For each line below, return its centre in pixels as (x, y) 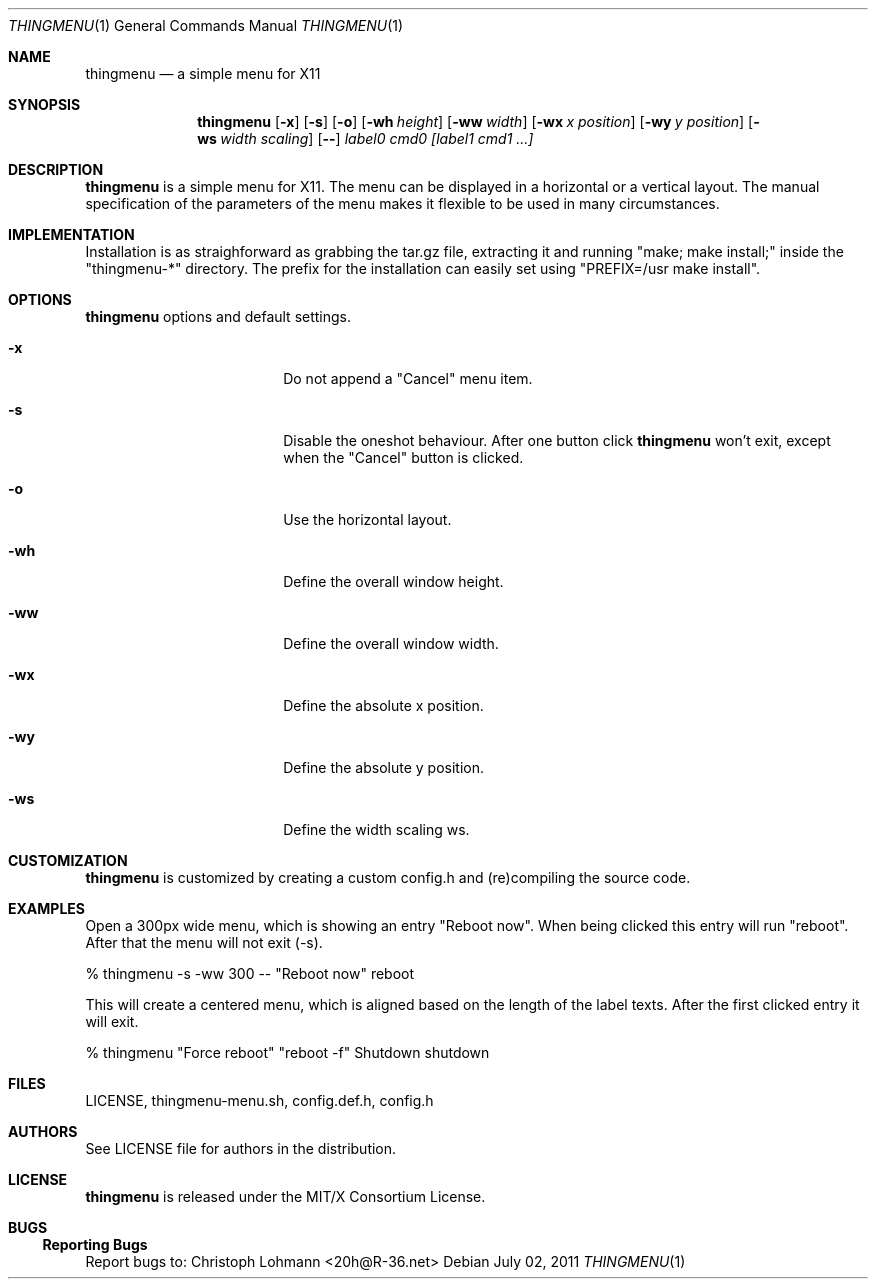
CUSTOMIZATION (68, 860)
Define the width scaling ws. (376, 829)
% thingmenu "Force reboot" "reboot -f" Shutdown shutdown (287, 1052)
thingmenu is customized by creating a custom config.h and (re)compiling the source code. (388, 877)
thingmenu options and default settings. (218, 316)
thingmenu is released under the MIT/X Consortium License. (285, 1196)
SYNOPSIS (44, 104)
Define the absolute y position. (384, 767)
